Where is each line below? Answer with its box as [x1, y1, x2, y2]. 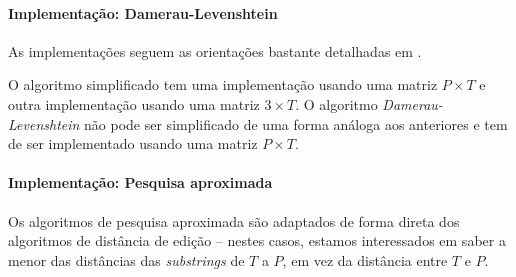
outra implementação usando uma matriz [8, 93, 260, 114]
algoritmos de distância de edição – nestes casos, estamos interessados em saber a [8, 230, 506, 251]
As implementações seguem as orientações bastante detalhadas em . [8, 40, 422, 61]
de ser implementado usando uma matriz [8, 133, 258, 154]
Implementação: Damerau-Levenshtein [8, 2, 278, 23]
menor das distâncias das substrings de [8, 249, 245, 270]
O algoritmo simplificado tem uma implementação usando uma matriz [8, 74, 438, 95]
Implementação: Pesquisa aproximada [8, 172, 273, 193]
